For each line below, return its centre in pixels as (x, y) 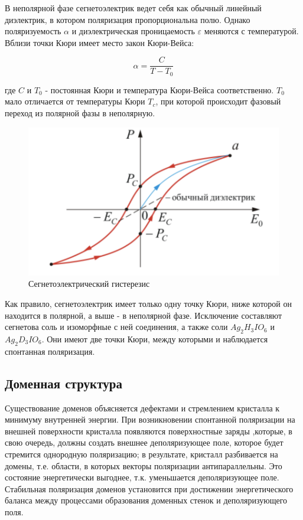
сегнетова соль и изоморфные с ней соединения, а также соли (116, 327)
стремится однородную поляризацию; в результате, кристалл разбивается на (141, 454)
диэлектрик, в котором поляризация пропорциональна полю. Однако (128, 19)
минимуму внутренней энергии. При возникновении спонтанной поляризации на (150, 419)
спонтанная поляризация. (50, 351)
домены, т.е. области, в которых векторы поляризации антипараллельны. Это (144, 465)
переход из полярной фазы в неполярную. (80, 113)
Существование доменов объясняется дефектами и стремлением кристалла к (142, 408)
